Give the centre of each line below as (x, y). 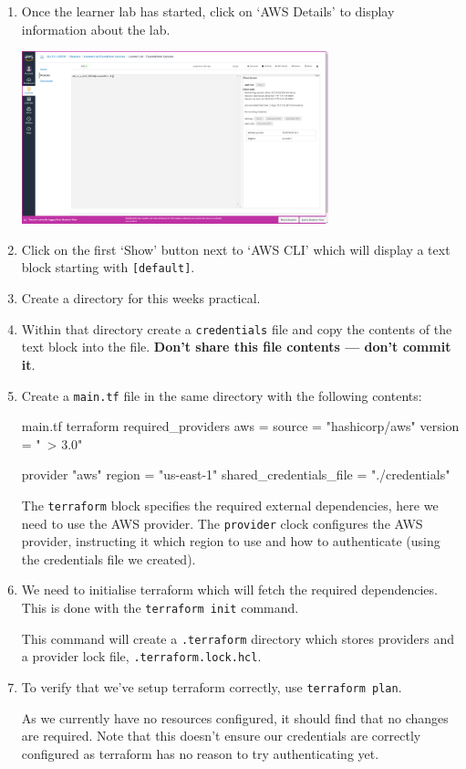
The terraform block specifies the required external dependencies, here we (230, 505)
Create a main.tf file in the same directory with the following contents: (222, 395)
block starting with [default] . (108, 267)
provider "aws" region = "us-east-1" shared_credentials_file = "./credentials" (236, 474)
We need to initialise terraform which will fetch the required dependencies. (229, 590)
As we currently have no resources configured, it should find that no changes (235, 717)
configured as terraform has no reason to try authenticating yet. (200, 753)
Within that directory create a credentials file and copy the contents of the (237, 328)
